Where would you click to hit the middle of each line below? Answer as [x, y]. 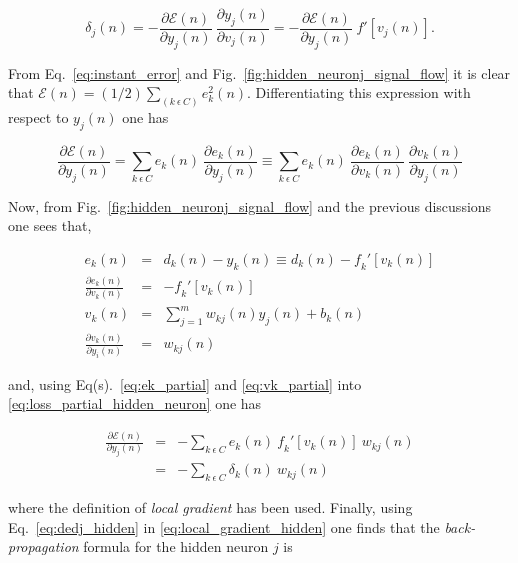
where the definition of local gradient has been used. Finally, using [210, 507]
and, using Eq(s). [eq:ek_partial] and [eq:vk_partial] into [185, 383]
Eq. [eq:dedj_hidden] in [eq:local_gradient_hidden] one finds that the [224, 526]
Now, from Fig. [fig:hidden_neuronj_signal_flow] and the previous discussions [250, 205]
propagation [43, 546]
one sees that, [50, 225]
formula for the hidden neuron [176, 546]
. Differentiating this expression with [359, 92]
